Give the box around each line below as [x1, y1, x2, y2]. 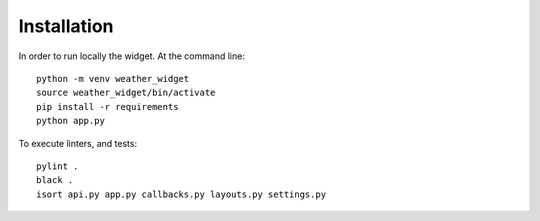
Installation [18, 15, 114, 37]
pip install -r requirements [36, 101, 179, 112]
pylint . [36, 160, 79, 172]
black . [36, 175, 74, 186]
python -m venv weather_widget [36, 73, 190, 84]
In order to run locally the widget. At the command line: [18, 50, 245, 62]
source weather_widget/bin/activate [36, 87, 216, 99]
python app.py [36, 115, 105, 127]
